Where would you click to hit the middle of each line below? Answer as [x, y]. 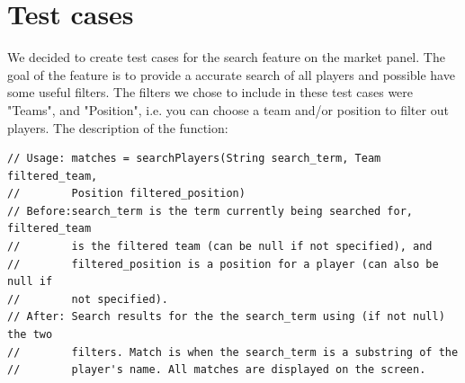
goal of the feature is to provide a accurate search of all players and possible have [231, 74]
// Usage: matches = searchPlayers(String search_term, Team [194, 159]
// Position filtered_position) [126, 194]
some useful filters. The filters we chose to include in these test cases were [210, 92]
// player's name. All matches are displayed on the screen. [217, 370]
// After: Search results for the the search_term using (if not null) [226, 317]
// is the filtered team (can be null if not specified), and [220, 247]
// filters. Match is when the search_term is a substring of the [233, 352]
